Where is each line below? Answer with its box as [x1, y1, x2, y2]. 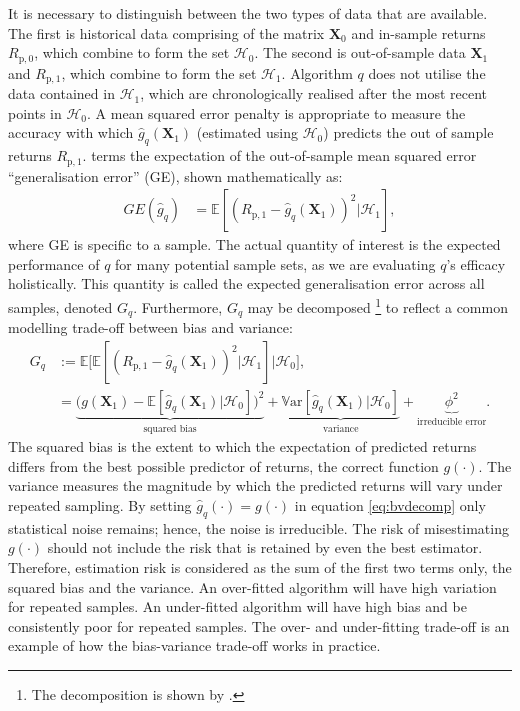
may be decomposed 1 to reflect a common [247, 293, 508, 317]
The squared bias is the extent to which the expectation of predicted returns [8, 436, 477, 457]
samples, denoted [8, 296, 113, 317]
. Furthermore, [133, 296, 223, 317]
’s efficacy [446, 253, 506, 274]
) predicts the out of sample [323, 122, 494, 143]
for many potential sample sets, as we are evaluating [115, 253, 436, 274]
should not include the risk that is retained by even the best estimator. [47, 537, 483, 558]
